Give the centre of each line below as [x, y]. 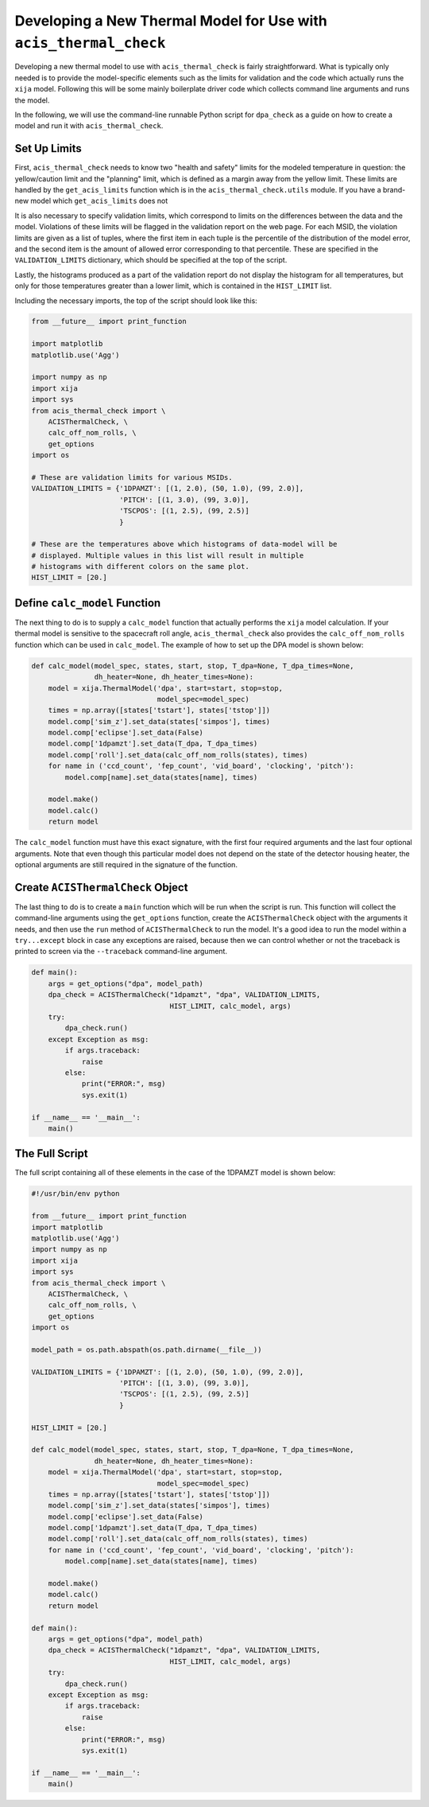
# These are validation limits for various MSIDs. [132, 477]
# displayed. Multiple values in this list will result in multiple [168, 555]
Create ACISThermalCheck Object [101, 887]
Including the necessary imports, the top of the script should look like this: [136, 300]
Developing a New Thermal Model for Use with [171, 21]
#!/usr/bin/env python [75, 1194]
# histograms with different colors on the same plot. [140, 567]
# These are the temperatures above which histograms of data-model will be [184, 544]
